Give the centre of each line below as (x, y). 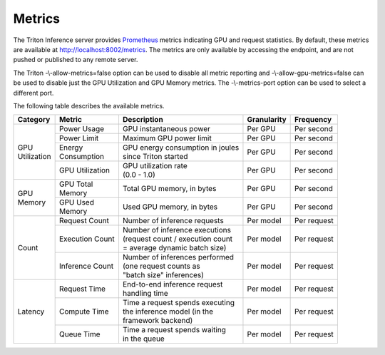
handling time (145, 294)
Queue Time (79, 334)
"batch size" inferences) (163, 275)
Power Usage (82, 129)
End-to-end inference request (173, 284)
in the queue (144, 339)
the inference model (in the (168, 312)
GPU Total (76, 184)
